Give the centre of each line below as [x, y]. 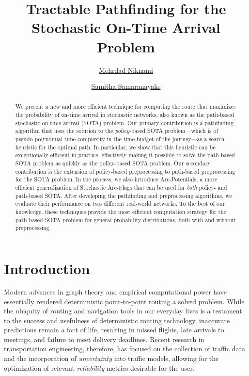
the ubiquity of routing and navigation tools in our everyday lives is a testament [123, 311]
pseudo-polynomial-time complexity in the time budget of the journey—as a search [120, 139]
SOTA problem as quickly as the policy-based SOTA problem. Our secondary [113, 163]
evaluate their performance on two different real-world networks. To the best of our [120, 204]
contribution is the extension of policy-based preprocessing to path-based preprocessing [125, 171]
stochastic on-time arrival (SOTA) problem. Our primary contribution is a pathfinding [124, 123]
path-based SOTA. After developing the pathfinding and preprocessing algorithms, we [124, 195]
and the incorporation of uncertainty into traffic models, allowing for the [111, 358]
